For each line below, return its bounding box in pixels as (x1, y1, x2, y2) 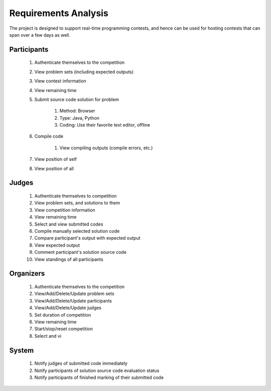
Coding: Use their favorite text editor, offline (59, 122, 151, 128)
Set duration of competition (34, 312, 91, 318)
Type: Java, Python (59, 115, 100, 121)
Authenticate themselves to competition (34, 193, 117, 199)
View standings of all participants (34, 256, 103, 262)
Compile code (34, 133, 64, 139)
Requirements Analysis (9, 8, 109, 19)
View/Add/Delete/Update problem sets (34, 290, 115, 297)
